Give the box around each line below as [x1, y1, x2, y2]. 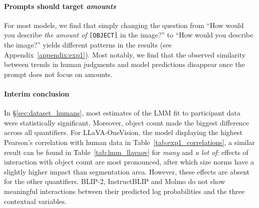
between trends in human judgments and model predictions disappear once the [4, 59, 245, 69]
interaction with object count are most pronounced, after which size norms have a [4, 156, 254, 167]
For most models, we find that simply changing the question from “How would [4, 19, 244, 30]
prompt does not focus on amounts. [4, 68, 113, 79]
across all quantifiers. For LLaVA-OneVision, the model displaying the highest [4, 127, 243, 137]
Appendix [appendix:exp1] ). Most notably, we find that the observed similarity [4, 49, 246, 59]
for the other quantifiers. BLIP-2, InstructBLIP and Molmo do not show [4, 176, 226, 186]
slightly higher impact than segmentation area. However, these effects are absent [4, 166, 250, 176]
